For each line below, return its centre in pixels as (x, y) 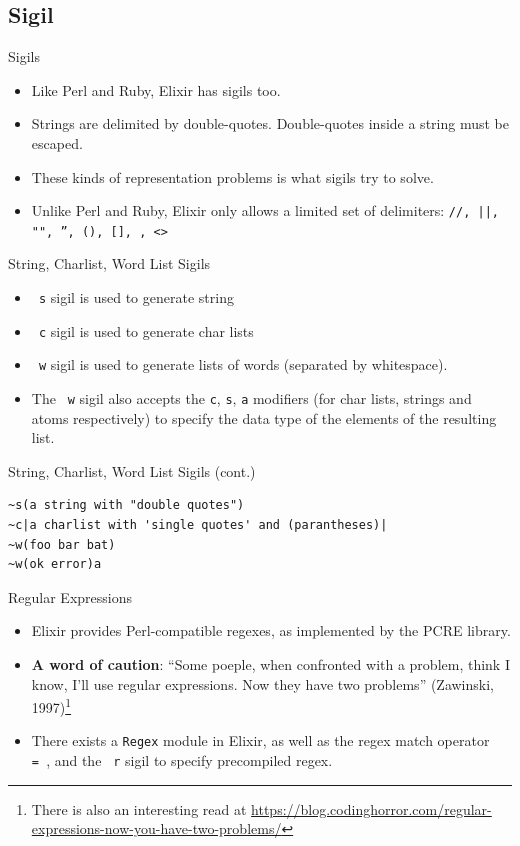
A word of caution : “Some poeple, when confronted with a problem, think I (270, 664)
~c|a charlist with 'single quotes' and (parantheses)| (198, 525)
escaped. (57, 142)
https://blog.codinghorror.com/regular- (371, 808)
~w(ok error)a (55, 564)
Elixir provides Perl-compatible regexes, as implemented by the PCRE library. (271, 630)
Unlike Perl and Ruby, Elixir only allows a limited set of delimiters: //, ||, (265, 210)
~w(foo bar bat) (62, 544)
